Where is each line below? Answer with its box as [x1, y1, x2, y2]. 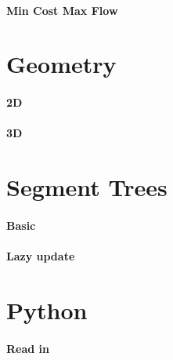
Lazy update [6, 248, 75, 264]
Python [6, 293, 88, 325]
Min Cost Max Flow [6, 2, 118, 18]
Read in [6, 340, 50, 356]
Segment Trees [6, 171, 168, 203]
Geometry [6, 48, 117, 80]
